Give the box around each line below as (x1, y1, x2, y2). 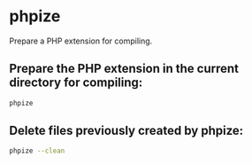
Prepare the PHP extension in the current (9, 61, 239, 76)
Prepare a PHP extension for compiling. (9, 35, 153, 46)
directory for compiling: (9, 75, 143, 90)
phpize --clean (9, 146, 65, 156)
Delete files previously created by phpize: (9, 123, 244, 138)
